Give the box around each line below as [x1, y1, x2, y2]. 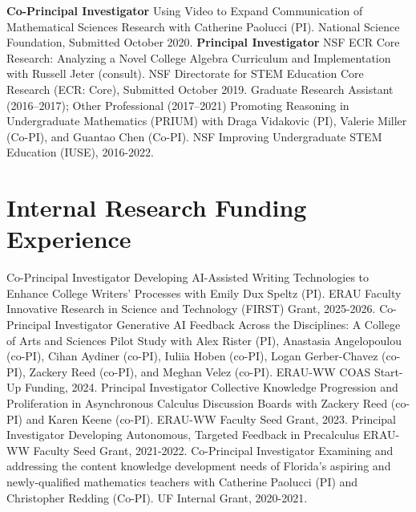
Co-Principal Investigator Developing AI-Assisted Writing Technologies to [6, 269, 370, 286]
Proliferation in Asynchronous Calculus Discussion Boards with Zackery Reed [6, 395, 388, 411]
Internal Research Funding [6, 191, 307, 224]
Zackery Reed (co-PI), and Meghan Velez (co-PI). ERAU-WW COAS [29, 363, 371, 380]
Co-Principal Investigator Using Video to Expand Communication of [6, 2, 363, 18]
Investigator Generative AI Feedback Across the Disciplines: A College [55, 316, 401, 333]
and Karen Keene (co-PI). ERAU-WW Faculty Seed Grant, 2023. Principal [26, 410, 396, 427]
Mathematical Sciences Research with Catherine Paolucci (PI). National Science [6, 18, 400, 35]
